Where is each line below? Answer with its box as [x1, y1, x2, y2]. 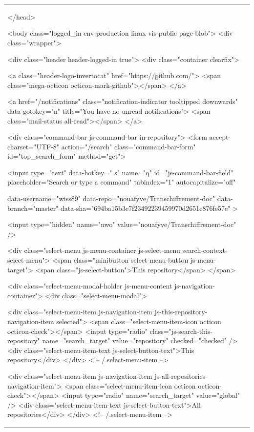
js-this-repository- [154, 307, 208, 317]
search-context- [182, 245, 228, 255]
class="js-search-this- [149, 326, 213, 336]
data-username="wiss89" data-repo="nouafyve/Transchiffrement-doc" [7, 193, 215, 204]
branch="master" [7, 203, 59, 213]
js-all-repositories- [154, 370, 208, 381]
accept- [209, 132, 231, 142]
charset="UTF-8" [7, 141, 60, 151]
